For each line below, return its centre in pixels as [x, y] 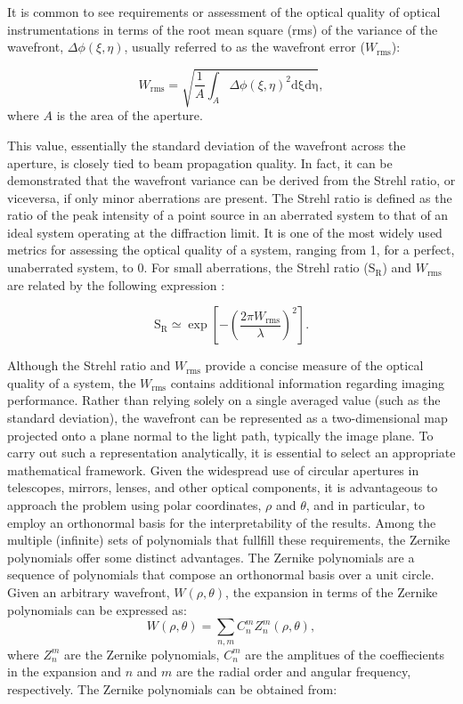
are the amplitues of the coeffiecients [345, 654]
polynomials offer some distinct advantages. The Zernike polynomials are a [211, 557]
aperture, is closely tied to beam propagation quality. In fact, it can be [200, 162]
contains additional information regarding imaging [308, 382]
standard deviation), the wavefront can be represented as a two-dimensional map [227, 418]
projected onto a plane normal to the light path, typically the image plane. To [220, 435]
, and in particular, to [365, 505]
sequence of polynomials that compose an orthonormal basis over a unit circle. [221, 575]
